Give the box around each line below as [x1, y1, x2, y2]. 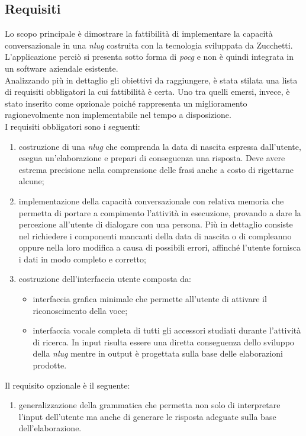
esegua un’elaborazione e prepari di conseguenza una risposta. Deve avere [18, 152, 285, 164]
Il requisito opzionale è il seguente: [5, 379, 130, 391]
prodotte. [33, 359, 67, 371]
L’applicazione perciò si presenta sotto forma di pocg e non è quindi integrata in [5, 50, 294, 63]
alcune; [18, 175, 44, 187]
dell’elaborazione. [18, 422, 82, 434]
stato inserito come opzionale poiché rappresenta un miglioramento [5, 97, 247, 109]
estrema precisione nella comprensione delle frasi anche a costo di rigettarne [18, 163, 294, 175]
